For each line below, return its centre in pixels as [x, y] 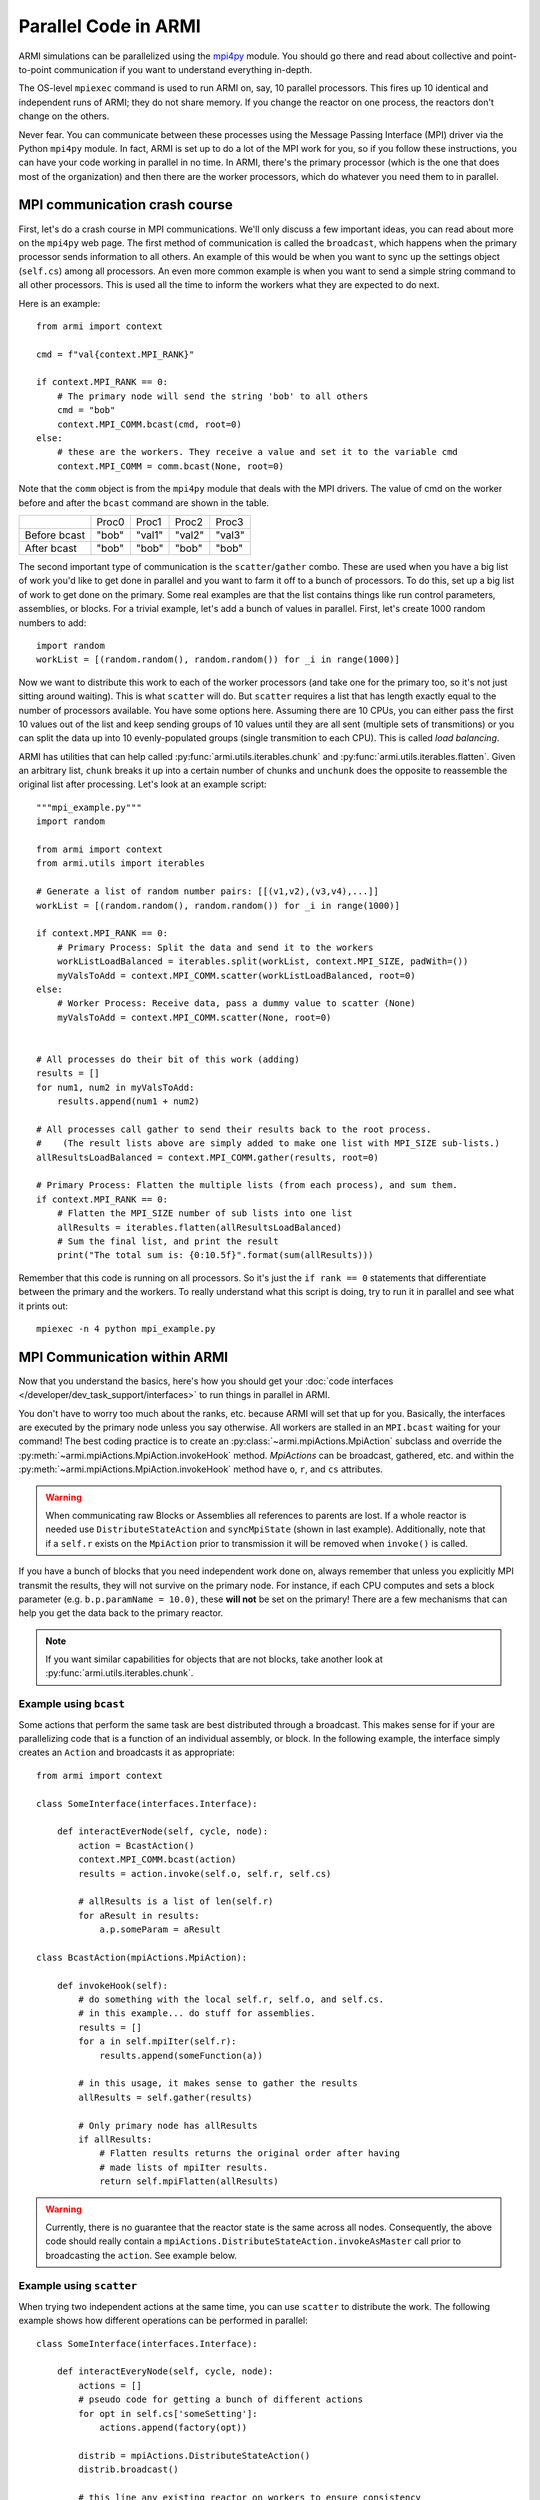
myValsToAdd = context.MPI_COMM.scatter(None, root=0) [194, 1017]
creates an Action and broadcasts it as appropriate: [126, 1752]
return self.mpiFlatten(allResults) [189, 2181]
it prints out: [43, 1306]
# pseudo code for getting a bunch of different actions [221, 2399]
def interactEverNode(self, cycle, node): [162, 1831]
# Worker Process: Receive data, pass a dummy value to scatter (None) [236, 1003]
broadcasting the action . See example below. [141, 2255]
